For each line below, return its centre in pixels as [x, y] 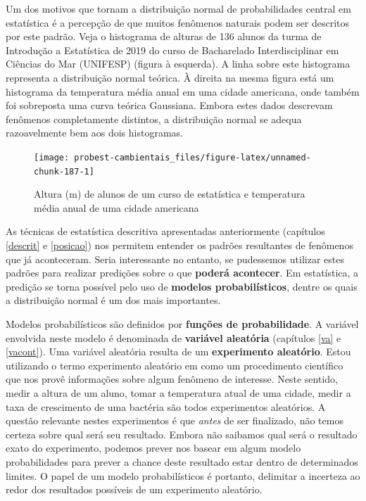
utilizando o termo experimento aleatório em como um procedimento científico [175, 365]
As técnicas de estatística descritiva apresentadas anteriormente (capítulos [165, 231]
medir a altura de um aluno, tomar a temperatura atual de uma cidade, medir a [178, 392]
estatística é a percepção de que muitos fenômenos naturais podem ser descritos [177, 22]
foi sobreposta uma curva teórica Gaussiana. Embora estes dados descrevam [169, 105]
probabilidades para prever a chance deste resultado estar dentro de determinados [182, 461]
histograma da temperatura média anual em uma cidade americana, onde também [183, 91]
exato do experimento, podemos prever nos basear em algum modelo [153, 448]
